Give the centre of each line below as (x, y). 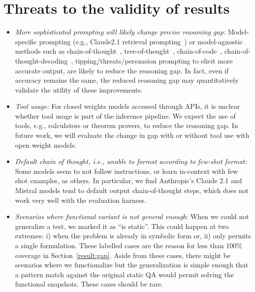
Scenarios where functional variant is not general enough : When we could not (132, 216)
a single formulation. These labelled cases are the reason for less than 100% (128, 245)
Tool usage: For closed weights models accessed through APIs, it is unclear (127, 106)
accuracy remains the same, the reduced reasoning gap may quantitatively (127, 80)
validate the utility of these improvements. (79, 89)
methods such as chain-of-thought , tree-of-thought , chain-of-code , (119, 51)
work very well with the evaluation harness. (80, 200)
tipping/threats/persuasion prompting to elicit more (154, 60)
